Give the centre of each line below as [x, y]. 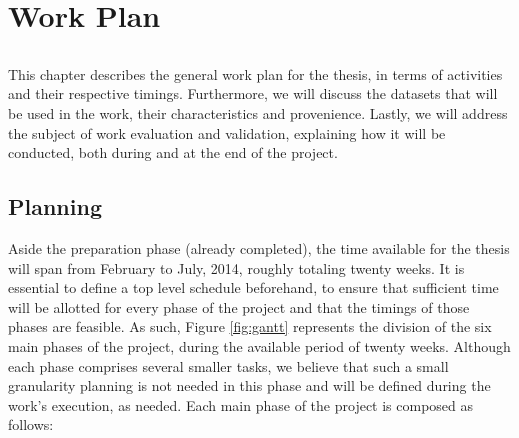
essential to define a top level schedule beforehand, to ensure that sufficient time [253, 287]
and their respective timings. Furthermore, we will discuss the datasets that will [253, 93]
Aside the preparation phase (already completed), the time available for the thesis [259, 247]
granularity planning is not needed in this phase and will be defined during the [249, 385]
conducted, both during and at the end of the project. [173, 152]
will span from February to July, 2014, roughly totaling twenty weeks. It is [236, 267]
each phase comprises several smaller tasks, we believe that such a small [228, 365]
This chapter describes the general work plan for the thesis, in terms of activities [255, 73]
